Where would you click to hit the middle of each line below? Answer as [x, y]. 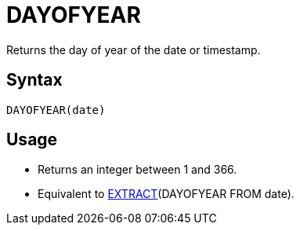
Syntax [34, 80]
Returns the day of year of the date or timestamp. [134, 49]
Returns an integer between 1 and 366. [137, 170]
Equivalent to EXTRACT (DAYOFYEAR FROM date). [166, 194]
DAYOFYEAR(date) [56, 110]
